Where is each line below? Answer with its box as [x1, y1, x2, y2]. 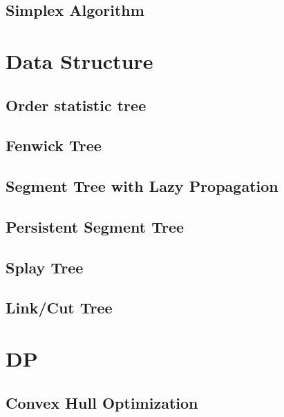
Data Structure [6, 46, 153, 75]
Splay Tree [6, 256, 84, 278]
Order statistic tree [6, 94, 146, 115]
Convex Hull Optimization [6, 391, 198, 413]
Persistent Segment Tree [6, 215, 184, 237]
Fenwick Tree [6, 135, 102, 156]
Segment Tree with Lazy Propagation [6, 175, 278, 197]
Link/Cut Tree [6, 297, 113, 318]
